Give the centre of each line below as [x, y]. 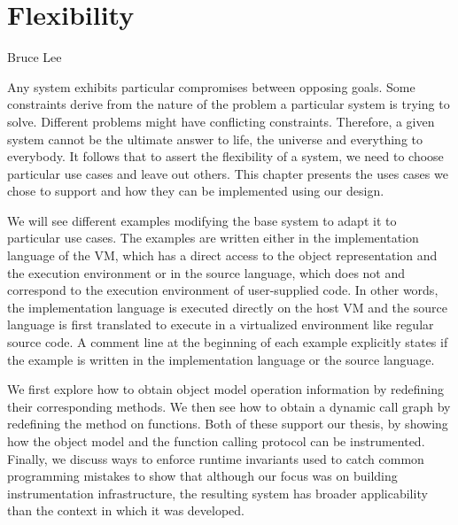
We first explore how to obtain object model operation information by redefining [226, 389]
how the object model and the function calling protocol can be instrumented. [216, 441]
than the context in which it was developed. [126, 510]
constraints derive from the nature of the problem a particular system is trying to [229, 104]
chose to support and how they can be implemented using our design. [196, 191]
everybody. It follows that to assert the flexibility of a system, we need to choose [225, 156]
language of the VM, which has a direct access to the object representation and [222, 255]
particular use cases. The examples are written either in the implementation [213, 238]
